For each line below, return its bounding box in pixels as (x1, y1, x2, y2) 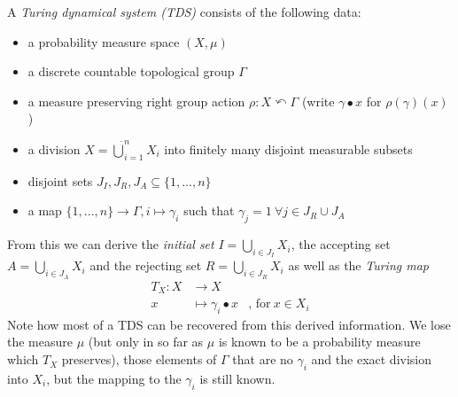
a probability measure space (27, 32, 180, 51)
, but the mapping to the (46, 369, 182, 387)
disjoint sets (27, 171, 93, 190)
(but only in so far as (88, 332, 204, 351)
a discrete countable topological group (27, 62, 235, 81)
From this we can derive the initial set (7, 235, 214, 253)
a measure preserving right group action (27, 91, 245, 110)
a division (27, 139, 81, 158)
